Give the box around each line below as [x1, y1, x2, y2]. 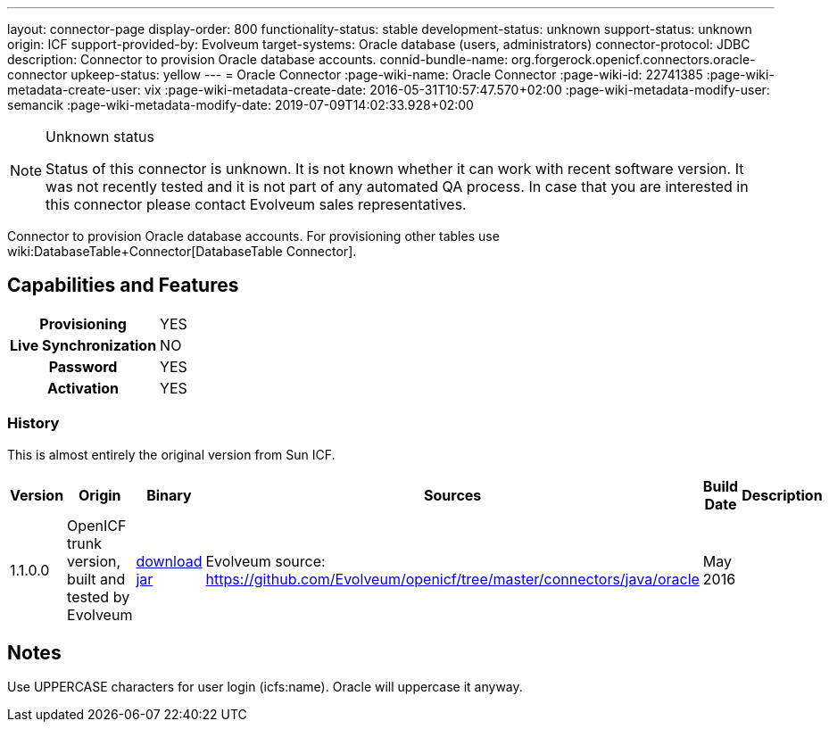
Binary [146, 485, 192, 504]
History [7, 414, 60, 433]
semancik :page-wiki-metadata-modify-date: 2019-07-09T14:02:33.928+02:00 [7, 97, 474, 112]
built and [67, 569, 126, 588]
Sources [424, 485, 482, 504]
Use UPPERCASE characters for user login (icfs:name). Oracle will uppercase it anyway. [7, 679, 523, 695]
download [136, 551, 203, 570]
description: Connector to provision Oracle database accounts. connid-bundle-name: [7, 52, 509, 67]
